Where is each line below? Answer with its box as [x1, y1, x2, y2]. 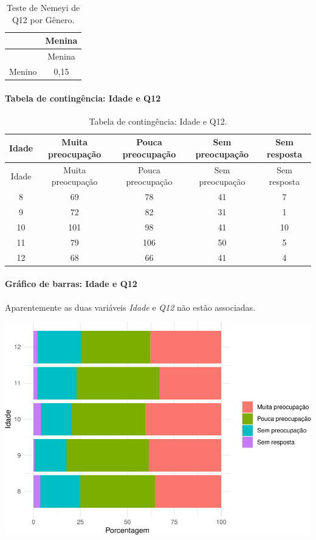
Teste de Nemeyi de [7, 1, 80, 13]
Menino [9, 64, 37, 77]
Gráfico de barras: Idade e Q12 [5, 277, 137, 290]
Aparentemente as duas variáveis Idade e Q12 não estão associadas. [5, 300, 256, 313]
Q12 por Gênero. [12, 13, 75, 26]
